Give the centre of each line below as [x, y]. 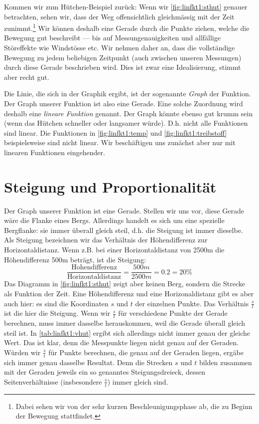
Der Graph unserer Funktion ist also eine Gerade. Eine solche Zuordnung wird [124, 103]
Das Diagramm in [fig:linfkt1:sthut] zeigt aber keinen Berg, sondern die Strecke [125, 284]
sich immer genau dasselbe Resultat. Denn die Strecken [88, 362]
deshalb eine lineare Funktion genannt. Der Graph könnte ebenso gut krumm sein [129, 113]
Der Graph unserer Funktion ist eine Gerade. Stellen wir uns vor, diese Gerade [124, 210]
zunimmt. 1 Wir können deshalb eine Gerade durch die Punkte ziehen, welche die [127, 27]
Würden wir [22, 352]
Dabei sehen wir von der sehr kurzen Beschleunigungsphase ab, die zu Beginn [134, 406]
